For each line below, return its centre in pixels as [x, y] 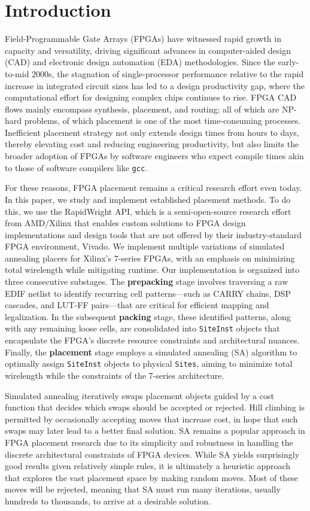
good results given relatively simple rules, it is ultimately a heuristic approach [148, 466]
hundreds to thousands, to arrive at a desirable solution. [108, 501]
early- [288, 62]
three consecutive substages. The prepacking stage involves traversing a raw [147, 282]
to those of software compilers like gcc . [76, 167]
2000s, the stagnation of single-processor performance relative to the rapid [168, 73]
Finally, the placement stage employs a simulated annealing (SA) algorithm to [151, 352]
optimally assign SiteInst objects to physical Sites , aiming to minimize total [149, 364]
